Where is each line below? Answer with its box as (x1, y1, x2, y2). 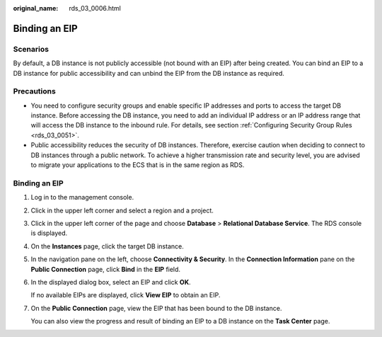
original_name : (13, 4, 59, 12)
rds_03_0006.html (69, 4, 122, 12)
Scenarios (13, 44, 50, 54)
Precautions (13, 86, 56, 96)
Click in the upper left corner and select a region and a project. (30, 206, 214, 215)
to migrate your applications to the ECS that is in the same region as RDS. (30, 161, 245, 169)
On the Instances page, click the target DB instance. (30, 241, 184, 251)
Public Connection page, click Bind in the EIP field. (30, 265, 180, 273)
